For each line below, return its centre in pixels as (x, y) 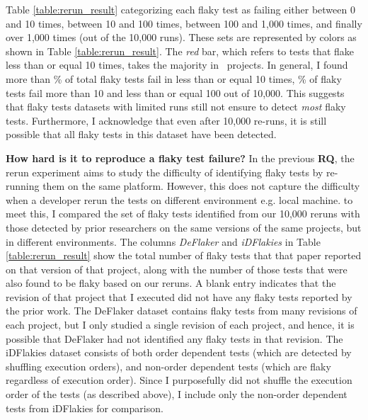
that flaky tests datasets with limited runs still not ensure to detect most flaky (176, 107)
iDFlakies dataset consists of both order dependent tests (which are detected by (179, 352)
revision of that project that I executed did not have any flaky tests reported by (179, 296)
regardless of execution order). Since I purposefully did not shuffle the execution (179, 380)
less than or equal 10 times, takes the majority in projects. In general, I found (177, 65)
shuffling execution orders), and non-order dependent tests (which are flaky (168, 366)
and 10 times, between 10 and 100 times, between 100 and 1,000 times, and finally (184, 23)
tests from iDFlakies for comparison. (85, 408)
